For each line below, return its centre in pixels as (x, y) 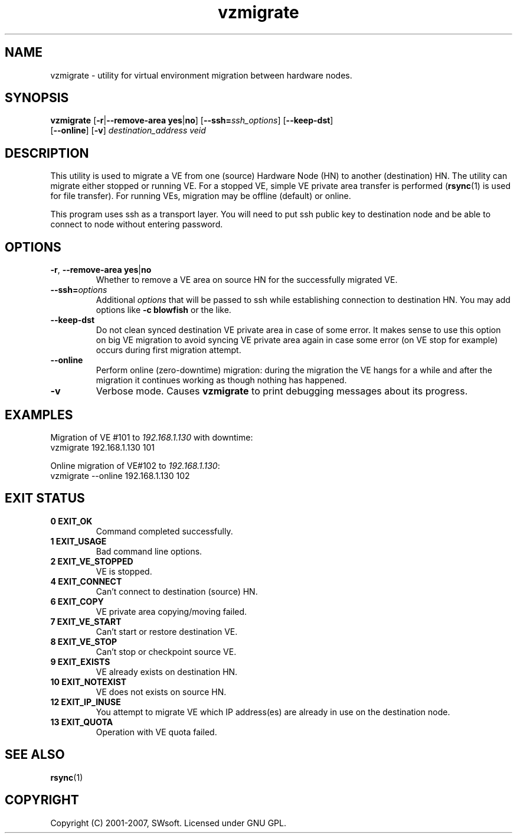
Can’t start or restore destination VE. (167, 631)
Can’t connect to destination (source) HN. (177, 591)
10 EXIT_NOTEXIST (89, 682)
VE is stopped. (124, 571)
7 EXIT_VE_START (86, 621)
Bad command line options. (149, 551)
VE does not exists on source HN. (161, 692)
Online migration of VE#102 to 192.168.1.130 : (135, 465)
